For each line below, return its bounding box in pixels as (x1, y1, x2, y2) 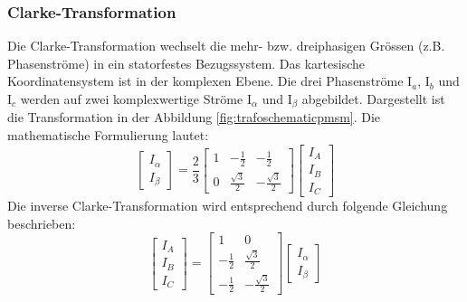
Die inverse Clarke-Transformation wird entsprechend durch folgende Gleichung (7, 196, 448, 215)
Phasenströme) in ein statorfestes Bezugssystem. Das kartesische (7, 53, 366, 72)
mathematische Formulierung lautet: (7, 126, 209, 145)
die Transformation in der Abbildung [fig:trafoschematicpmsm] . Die (7, 108, 381, 127)
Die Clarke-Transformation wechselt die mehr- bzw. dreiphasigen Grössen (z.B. (7, 36, 445, 55)
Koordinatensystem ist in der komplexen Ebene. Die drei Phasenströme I (7, 71, 413, 90)
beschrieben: (7, 213, 76, 232)
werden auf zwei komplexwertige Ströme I (20, 90, 252, 108)
